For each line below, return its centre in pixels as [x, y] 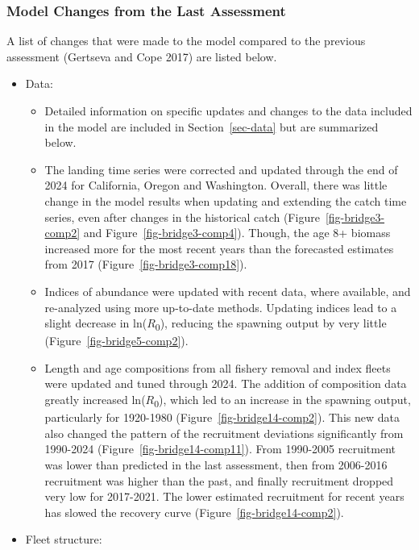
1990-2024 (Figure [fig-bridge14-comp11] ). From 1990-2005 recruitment [220, 449]
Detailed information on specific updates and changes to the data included [228, 110]
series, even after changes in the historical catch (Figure [182, 217]
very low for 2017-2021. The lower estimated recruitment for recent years [224, 496]
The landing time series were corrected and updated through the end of [221, 169]
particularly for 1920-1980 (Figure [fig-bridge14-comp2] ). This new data [222, 417]
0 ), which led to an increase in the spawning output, [282, 400]
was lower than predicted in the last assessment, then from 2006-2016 [216, 464]
